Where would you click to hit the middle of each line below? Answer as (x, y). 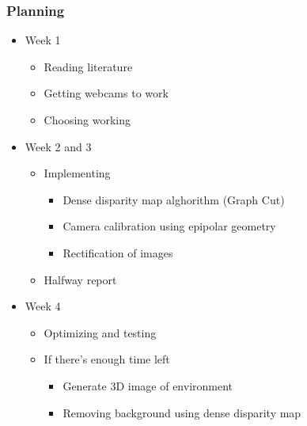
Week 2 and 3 (58, 146)
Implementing (77, 173)
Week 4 (43, 306)
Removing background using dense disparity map (182, 412)
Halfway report (80, 279)
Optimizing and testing (100, 332)
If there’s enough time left (107, 359)
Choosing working (87, 120)
